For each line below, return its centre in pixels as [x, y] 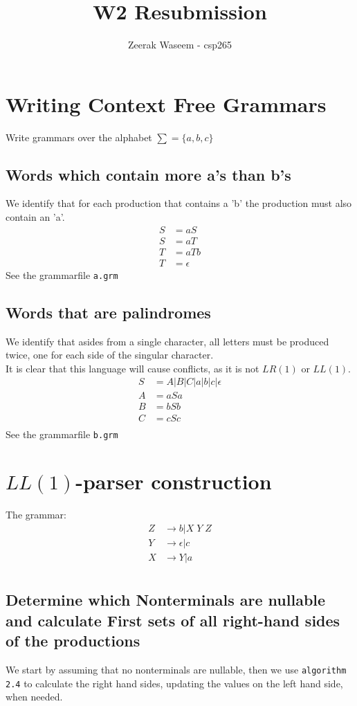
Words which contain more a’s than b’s [148, 174]
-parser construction [174, 481]
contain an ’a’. [35, 217]
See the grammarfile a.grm [62, 274]
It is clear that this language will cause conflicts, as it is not [132, 368]
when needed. [34, 697]
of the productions [73, 641]
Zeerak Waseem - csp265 [180, 45]
